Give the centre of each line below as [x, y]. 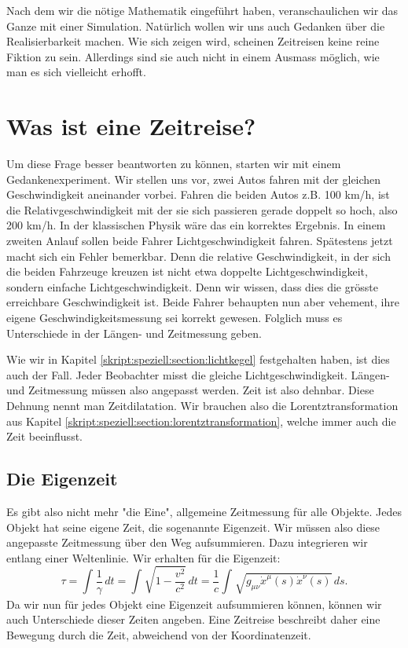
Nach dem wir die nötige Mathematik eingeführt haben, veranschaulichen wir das [202, 10]
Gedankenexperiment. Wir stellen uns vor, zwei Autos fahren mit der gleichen [194, 179]
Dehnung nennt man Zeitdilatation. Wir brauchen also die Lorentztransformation [202, 405]
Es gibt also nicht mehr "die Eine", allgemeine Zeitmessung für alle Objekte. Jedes [204, 511]
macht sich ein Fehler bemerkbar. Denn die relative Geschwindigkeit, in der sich [198, 256]
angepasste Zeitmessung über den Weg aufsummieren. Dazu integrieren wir [187, 542]
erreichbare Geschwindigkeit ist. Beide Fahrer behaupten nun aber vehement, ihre [203, 302]
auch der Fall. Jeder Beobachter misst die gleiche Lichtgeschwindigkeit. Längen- [198, 374]
